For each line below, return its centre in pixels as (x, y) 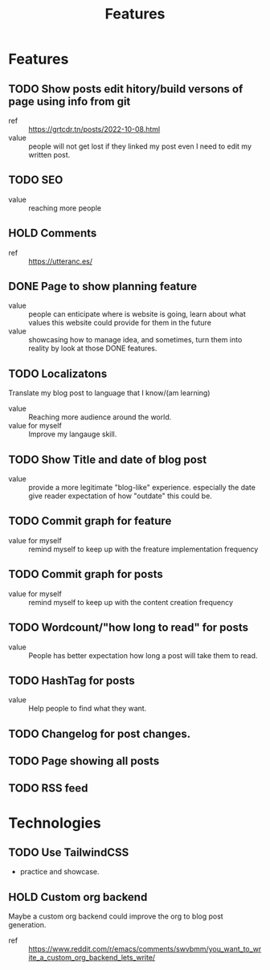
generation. (27, 925)
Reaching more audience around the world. (100, 417)
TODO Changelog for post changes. (100, 733)
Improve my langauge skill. (73, 434)
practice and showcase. (59, 872)
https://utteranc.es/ (61, 261)
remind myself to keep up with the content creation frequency (131, 602)
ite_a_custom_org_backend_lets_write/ (92, 958)
